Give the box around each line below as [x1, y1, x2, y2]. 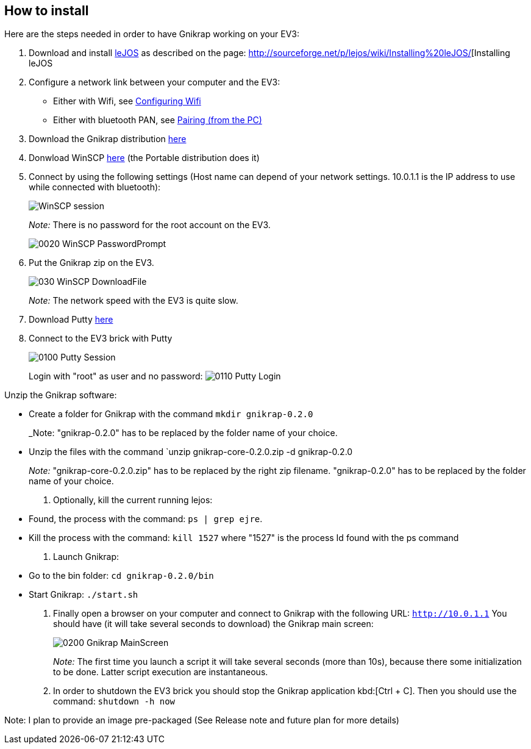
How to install [4, 3, 89, 18]
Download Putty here [29, 314, 113, 325]
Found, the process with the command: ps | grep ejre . [29, 514, 263, 525]
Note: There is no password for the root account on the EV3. [29, 220, 271, 231]
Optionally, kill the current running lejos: [53, 495, 213, 506]
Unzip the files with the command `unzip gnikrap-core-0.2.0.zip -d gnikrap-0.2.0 [29, 446, 353, 457]
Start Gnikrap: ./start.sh [29, 589, 138, 600]
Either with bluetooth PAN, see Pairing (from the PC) [53, 115, 262, 126]
